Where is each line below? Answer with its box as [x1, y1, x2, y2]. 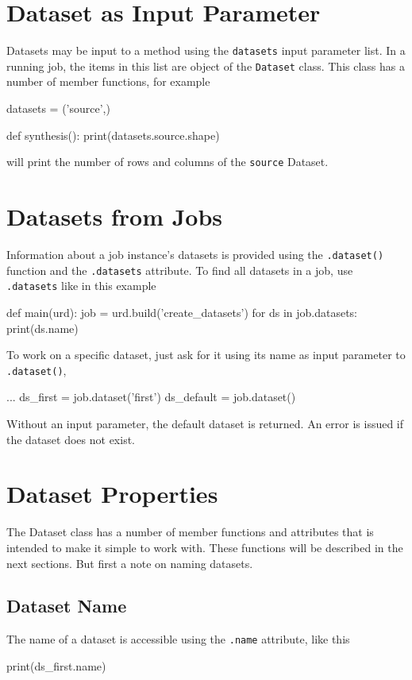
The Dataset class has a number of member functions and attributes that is [6, 524, 374, 540]
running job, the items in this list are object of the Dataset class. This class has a [6, 57, 405, 74]
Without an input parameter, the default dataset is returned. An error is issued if [6, 415, 404, 431]
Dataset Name [6, 593, 127, 618]
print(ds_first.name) [6, 657, 106, 674]
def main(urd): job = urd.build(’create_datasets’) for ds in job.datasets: [6, 303, 358, 320]
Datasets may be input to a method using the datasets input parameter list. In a [6, 42, 406, 59]
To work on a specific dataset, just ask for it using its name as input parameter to [6, 346, 406, 363]
